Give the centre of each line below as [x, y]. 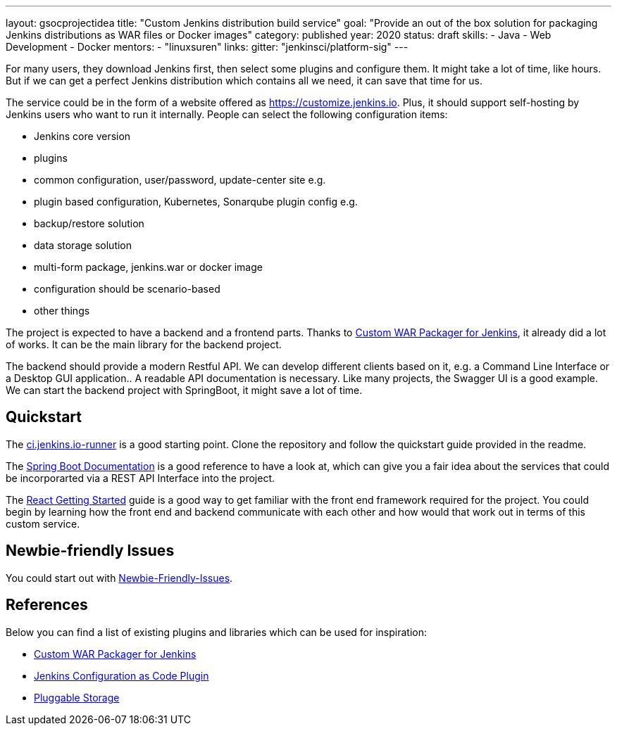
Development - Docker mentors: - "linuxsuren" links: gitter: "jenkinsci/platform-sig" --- [207, 47]
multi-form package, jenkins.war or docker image [148, 267]
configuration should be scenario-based [127, 289]
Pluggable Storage [77, 697]
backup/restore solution [89, 223]
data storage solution [83, 245]
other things [62, 311]
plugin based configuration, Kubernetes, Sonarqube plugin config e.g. [196, 202]
